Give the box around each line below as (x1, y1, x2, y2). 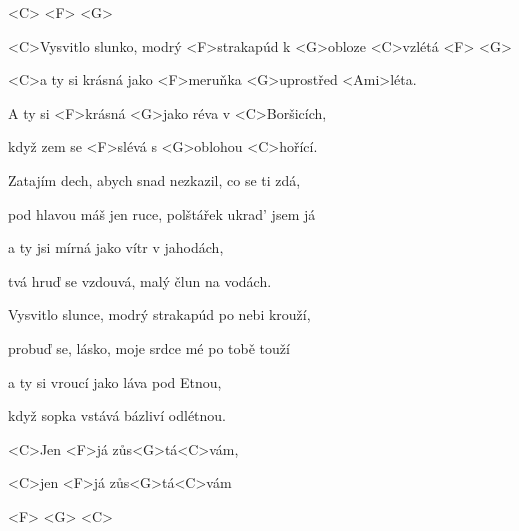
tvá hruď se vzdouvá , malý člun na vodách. (8, 270, 272, 291)
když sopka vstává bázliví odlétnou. (8, 405, 227, 426)
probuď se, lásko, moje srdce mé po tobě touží (8, 337, 290, 358)
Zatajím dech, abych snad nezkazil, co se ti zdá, (8, 169, 301, 190)
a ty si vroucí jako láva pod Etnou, (8, 371, 222, 392)
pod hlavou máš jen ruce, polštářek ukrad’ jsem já (8, 203, 316, 224)
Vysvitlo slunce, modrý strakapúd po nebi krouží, (8, 304, 311, 325)
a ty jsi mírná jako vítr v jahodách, (8, 237, 224, 258)
